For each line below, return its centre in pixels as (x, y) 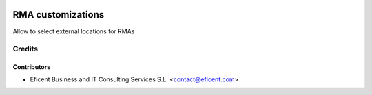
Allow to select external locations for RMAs (74, 31)
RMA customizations (59, 15)
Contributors (32, 67)
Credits (25, 49)
